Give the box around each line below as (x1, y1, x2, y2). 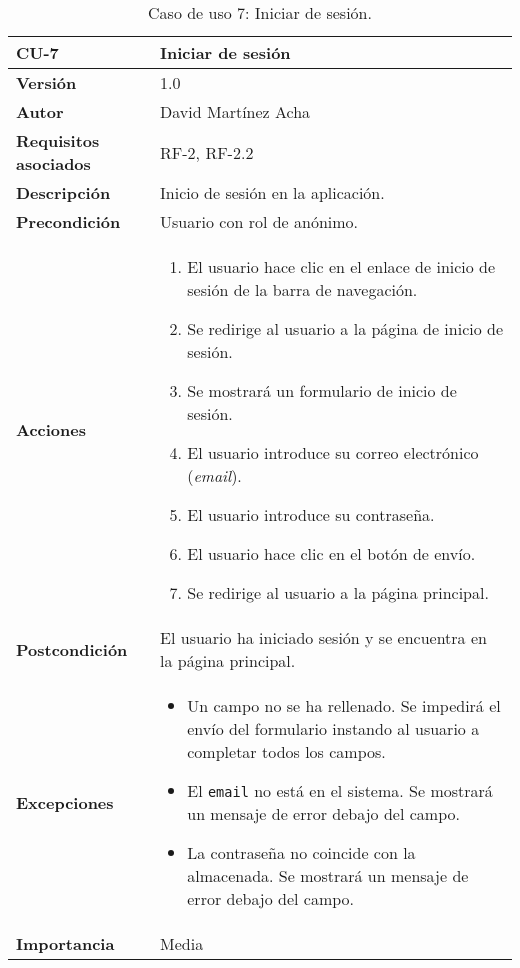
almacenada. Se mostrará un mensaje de (187, 864, 469, 887)
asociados (16, 152, 91, 175)
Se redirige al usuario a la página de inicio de (187, 317, 504, 340)
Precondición (16, 210, 121, 233)
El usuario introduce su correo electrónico (187, 441, 479, 464)
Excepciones (16, 790, 114, 814)
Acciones (16, 418, 86, 441)
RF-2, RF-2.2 (160, 140, 254, 164)
